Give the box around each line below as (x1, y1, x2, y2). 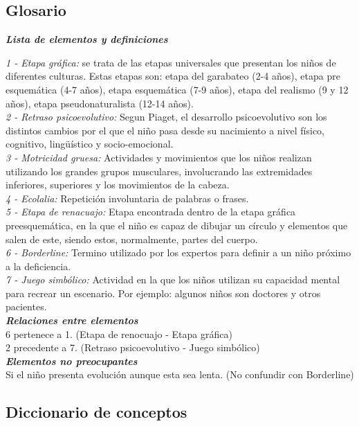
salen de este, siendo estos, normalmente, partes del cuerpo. (6, 231, 258, 246)
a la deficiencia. (6, 258, 71, 273)
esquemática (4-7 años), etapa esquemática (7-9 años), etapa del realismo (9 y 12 (6, 82, 349, 96)
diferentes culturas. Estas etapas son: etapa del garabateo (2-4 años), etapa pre (6, 69, 340, 83)
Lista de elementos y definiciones (6, 32, 168, 46)
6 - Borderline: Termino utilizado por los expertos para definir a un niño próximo (6, 245, 351, 260)
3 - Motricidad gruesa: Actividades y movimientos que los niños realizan (6, 150, 312, 164)
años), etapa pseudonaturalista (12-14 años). (6, 96, 194, 110)
